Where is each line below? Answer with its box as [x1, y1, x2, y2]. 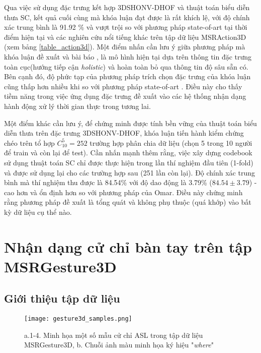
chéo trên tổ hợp [4, 137, 55, 148]
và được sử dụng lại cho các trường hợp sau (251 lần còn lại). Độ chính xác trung [4, 167, 255, 178]
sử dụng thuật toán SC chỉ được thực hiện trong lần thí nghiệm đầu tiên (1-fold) [4, 157, 253, 167]
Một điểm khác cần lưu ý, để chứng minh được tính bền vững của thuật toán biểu [4, 117, 257, 128]
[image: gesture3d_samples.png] [24, 315, 132, 323]
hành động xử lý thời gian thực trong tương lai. [4, 100, 151, 111]
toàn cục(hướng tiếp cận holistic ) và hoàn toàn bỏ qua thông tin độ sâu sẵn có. [4, 61, 248, 72]
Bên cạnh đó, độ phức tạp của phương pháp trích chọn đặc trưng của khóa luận [4, 71, 251, 82]
